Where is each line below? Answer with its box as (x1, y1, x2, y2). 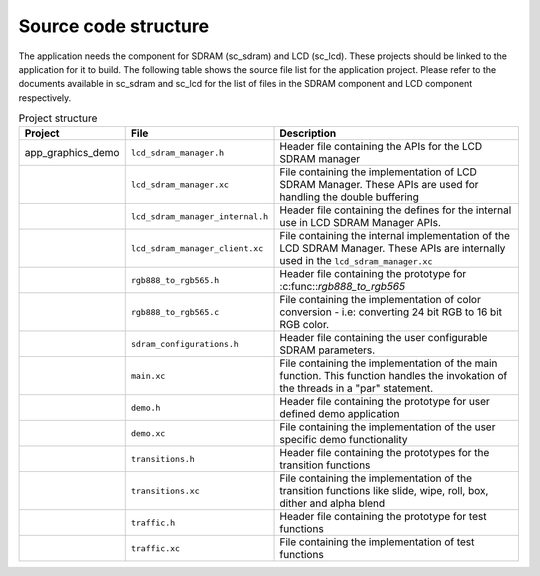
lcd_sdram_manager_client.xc (130, 243, 264, 254)
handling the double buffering (279, 190, 420, 204)
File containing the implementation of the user (279, 420, 496, 434)
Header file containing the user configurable (279, 331, 488, 345)
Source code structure (18, 15, 210, 37)
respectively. (18, 91, 72, 104)
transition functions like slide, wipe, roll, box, (279, 484, 489, 498)
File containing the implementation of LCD (279, 165, 477, 179)
